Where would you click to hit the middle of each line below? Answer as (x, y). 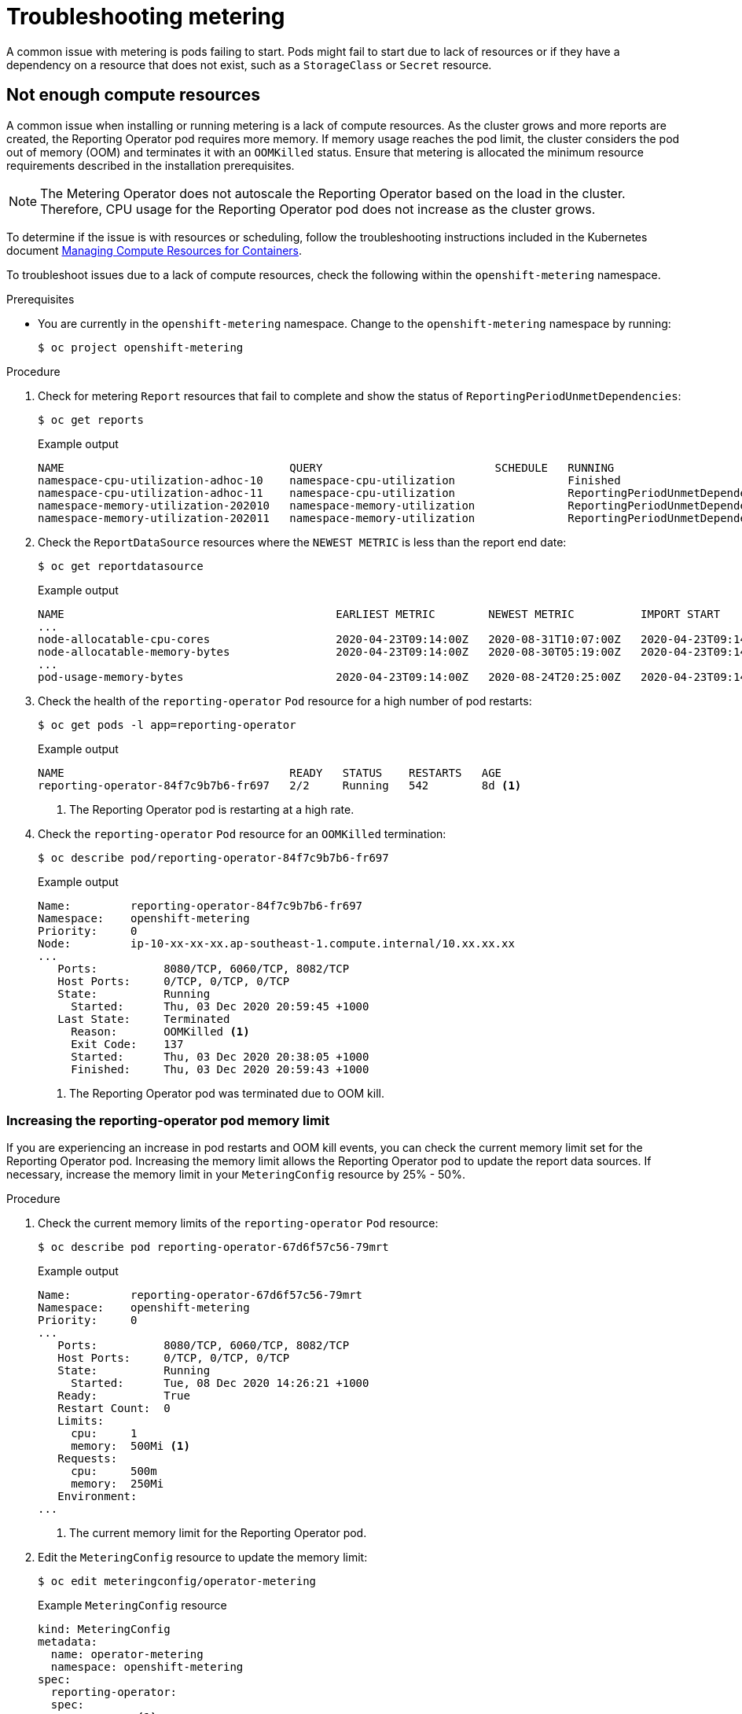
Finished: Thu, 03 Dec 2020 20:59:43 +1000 (220, 1069)
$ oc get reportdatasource (121, 566)
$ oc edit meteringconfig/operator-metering (177, 1582)
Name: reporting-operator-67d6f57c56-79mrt (200, 1295)
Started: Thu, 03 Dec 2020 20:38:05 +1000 (220, 1056)
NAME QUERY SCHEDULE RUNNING (326, 467)
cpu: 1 (104, 1434)
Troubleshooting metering (146, 17)
